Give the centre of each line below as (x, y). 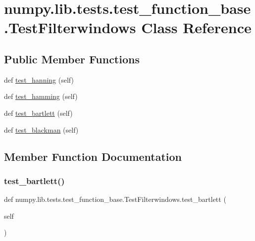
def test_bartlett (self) (38, 113)
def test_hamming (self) (41, 96)
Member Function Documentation (93, 156)
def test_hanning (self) (39, 79)
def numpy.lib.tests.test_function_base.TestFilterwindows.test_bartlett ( (115, 199)
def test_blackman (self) (41, 129)
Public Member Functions (72, 59)
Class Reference (196, 27)
